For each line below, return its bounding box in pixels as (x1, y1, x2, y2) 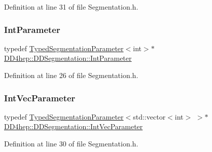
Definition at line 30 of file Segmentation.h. (4, 138, 138, 148)
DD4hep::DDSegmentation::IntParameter (4, 53, 132, 63)
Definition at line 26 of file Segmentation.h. (4, 70, 138, 80)
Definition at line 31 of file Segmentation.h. (4, 2, 138, 12)
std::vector (133, 111, 166, 122)
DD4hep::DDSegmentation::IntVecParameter (4, 121, 143, 132)
